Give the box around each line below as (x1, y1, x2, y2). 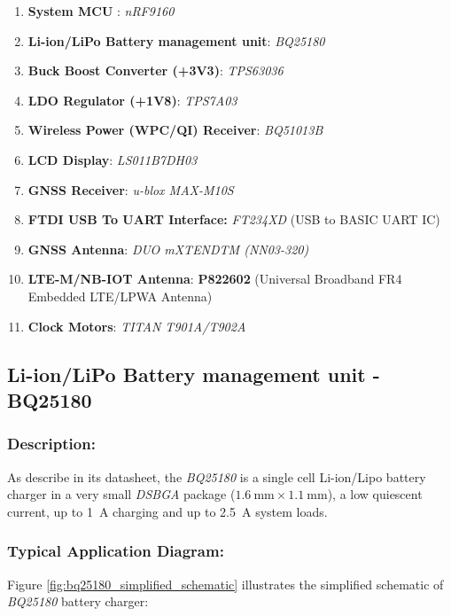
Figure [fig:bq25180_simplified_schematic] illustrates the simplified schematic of (7, 574, 444, 593)
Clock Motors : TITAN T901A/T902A (27, 316, 246, 335)
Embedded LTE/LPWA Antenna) (27, 286, 213, 305)
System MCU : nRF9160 (27, 2, 175, 19)
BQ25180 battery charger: (7, 592, 149, 611)
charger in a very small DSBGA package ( (7, 485, 236, 503)
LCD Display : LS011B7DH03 (27, 150, 198, 168)
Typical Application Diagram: (7, 540, 224, 562)
